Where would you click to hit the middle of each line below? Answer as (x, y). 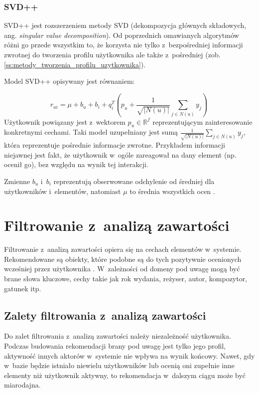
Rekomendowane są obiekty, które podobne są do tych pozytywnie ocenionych (123, 259)
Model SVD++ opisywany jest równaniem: (69, 81)
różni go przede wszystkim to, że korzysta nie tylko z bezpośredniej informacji (124, 45)
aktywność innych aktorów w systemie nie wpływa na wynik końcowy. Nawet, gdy (129, 355)
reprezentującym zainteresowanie (202, 121)
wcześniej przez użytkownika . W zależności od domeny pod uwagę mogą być (122, 269)
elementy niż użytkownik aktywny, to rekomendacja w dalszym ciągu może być (125, 375)
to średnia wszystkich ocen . (172, 191)
